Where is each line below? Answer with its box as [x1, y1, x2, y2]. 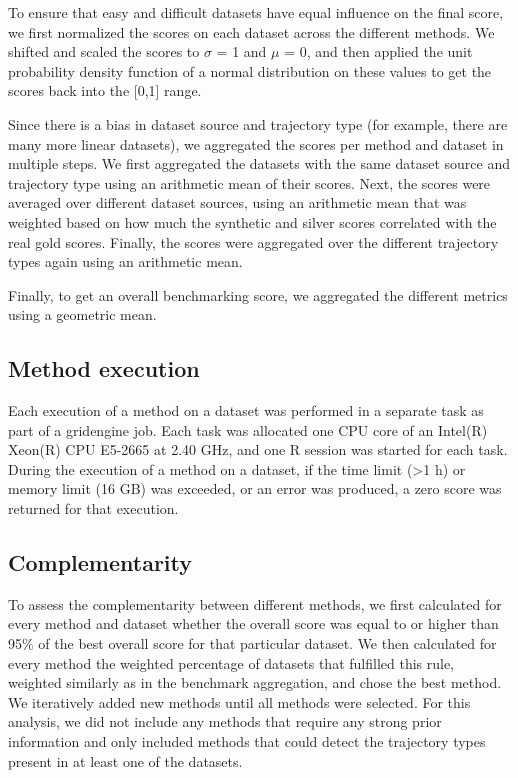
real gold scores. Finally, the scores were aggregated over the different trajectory [8, 231, 499, 252]
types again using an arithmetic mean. [8, 251, 243, 272]
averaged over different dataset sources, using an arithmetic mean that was [8, 192, 467, 213]
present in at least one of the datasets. [8, 750, 243, 771]
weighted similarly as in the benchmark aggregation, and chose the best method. [8, 672, 502, 693]
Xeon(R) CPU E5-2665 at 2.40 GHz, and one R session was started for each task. [8, 439, 508, 460]
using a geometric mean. [8, 304, 157, 325]
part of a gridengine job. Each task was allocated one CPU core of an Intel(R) [8, 419, 488, 440]
